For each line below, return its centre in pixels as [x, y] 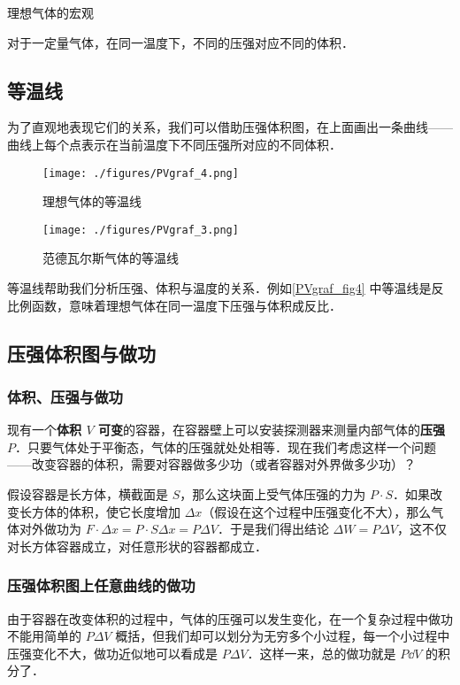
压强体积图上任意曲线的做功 [101, 585]
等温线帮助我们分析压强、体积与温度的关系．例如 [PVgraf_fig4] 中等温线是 [219, 288]
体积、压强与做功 [65, 396]
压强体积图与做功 [81, 353]
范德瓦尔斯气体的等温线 [111, 258]
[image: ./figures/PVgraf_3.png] [141, 230]
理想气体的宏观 [50, 12]
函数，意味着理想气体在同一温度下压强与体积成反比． [186, 305]
